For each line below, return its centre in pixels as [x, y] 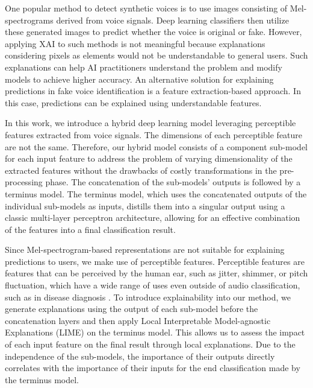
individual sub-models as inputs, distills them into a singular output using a [145, 205]
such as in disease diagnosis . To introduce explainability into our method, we [148, 297]
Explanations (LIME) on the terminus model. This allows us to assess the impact [155, 332]
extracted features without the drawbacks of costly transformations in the [141, 170]
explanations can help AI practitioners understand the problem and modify [144, 67]
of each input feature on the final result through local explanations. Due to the [150, 344]
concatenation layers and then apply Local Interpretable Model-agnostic [138, 320]
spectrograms [29, 20]
